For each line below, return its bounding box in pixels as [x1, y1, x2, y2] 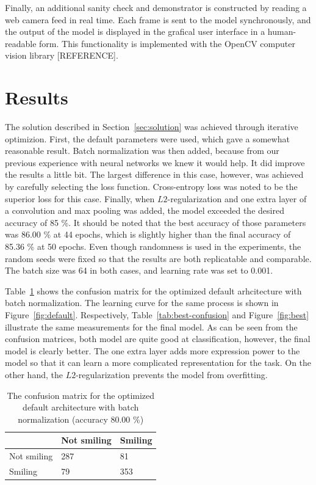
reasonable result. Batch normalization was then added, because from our [5, 144, 279, 157]
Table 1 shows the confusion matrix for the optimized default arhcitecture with [5, 284, 302, 297]
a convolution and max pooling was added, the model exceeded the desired [5, 204, 284, 217]
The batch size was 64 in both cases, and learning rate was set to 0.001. [5, 264, 273, 277]
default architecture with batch [23, 401, 139, 414]
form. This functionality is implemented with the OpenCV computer [39, 37, 295, 49]
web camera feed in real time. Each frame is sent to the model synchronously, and [5, 13, 311, 26]
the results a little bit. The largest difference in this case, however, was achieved [5, 168, 304, 181]
